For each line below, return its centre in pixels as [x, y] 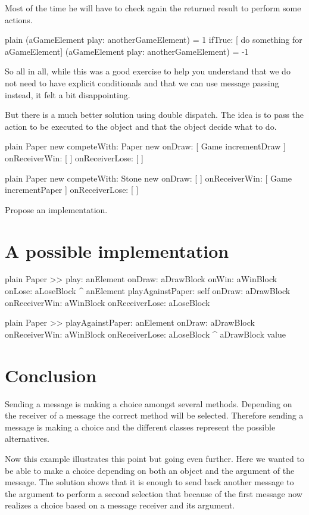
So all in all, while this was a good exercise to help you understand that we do [148, 71]
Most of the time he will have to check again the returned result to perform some [153, 8]
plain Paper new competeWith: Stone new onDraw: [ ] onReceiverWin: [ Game [148, 178]
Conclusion [51, 375]
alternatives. [27, 438]
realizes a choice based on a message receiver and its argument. [120, 505]
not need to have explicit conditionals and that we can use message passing [142, 82]
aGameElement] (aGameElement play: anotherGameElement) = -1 [127, 51]
